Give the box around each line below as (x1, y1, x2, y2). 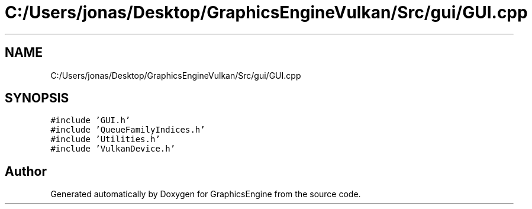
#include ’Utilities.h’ (50, 134, 160, 144)
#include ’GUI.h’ (50, 115, 131, 126)
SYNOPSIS (5, 91, 69, 106)
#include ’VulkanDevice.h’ (50, 144, 176, 154)
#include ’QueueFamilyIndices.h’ (50, 125, 205, 135)
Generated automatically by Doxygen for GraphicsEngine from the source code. (50, 189, 361, 200)
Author (5, 163, 47, 179)
